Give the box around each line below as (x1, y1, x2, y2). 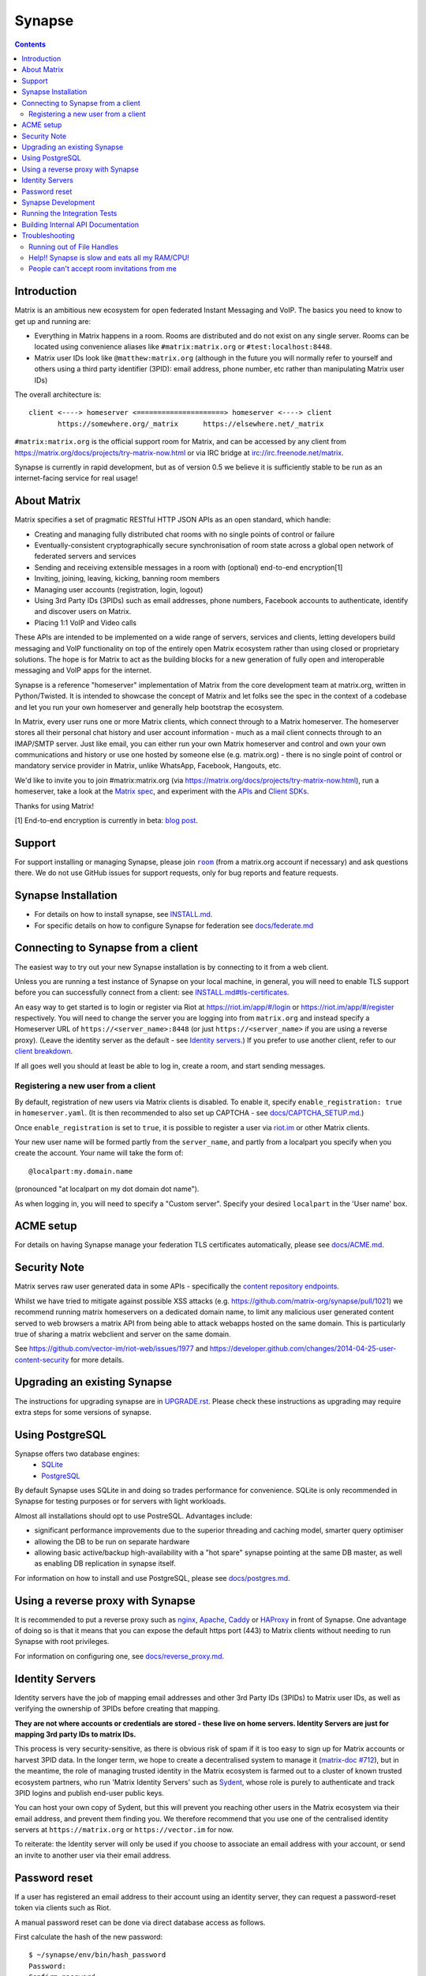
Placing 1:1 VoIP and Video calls (34, 617, 137, 628)
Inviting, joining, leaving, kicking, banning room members (34, 574, 220, 583)
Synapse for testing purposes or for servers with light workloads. (14, 1496, 226, 1506)
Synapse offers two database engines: (14, 1449, 140, 1458)
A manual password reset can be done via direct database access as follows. (14, 1918, 266, 1927)
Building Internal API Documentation (21, 220, 140, 229)
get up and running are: (14, 316, 92, 326)
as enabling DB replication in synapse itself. (34, 1559, 177, 1568)
